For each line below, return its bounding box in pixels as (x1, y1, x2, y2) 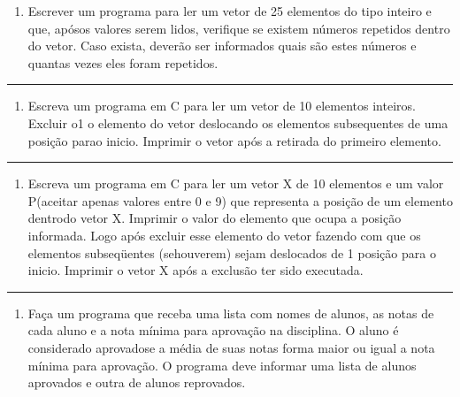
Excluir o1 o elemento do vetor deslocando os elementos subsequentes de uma (27, 113, 448, 132)
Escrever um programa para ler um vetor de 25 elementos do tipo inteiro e (27, 2, 432, 19)
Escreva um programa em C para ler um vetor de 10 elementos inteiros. (27, 96, 416, 115)
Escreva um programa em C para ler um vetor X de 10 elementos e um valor (27, 174, 444, 193)
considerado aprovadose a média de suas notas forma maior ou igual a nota (27, 338, 435, 356)
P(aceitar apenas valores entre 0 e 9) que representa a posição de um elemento (27, 191, 453, 210)
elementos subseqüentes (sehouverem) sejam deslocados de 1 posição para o (27, 243, 436, 262)
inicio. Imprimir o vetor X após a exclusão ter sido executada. (27, 261, 364, 279)
